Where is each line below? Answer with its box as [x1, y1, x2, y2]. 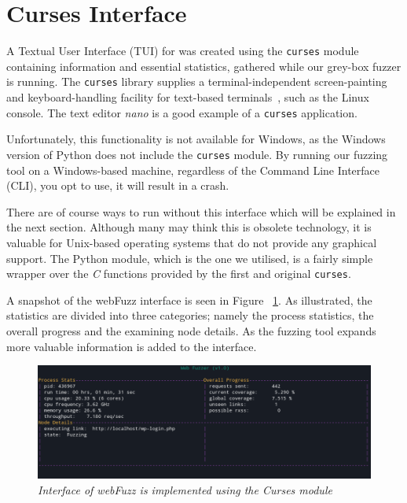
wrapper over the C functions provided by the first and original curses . [6, 265, 351, 282]
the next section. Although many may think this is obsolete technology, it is [6, 219, 372, 235]
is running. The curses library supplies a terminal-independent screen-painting [6, 73, 387, 90]
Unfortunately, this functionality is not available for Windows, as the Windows [6, 131, 386, 147]
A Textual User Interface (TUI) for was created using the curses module [6, 43, 359, 59]
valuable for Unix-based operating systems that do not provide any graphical [6, 234, 377, 250]
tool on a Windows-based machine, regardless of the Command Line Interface [6, 161, 380, 178]
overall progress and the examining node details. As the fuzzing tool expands [6, 322, 376, 338]
